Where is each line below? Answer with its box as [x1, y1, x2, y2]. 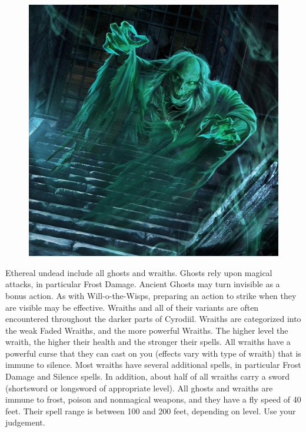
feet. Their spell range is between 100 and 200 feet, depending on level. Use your [5, 404, 296, 417]
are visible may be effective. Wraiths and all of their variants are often [5, 301, 259, 313]
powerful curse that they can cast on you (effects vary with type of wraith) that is [5, 347, 301, 359]
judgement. [5, 416, 45, 428]
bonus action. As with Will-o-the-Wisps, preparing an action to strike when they [5, 289, 297, 301]
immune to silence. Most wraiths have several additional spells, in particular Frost [5, 358, 301, 371]
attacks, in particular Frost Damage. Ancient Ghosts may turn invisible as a [5, 278, 280, 290]
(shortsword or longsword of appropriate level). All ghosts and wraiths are [5, 381, 273, 394]
